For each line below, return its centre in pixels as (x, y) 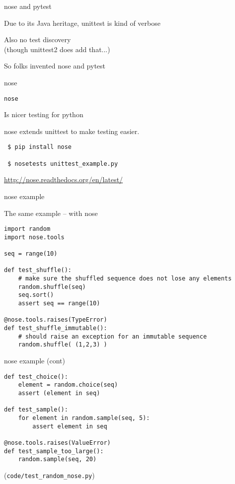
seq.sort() (36, 295)
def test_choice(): (36, 377)
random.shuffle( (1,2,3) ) (63, 345)
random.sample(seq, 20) (57, 459)
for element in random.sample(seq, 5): (84, 418)
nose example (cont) (35, 360)
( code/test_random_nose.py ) (49, 475)
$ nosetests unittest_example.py (63, 164)
